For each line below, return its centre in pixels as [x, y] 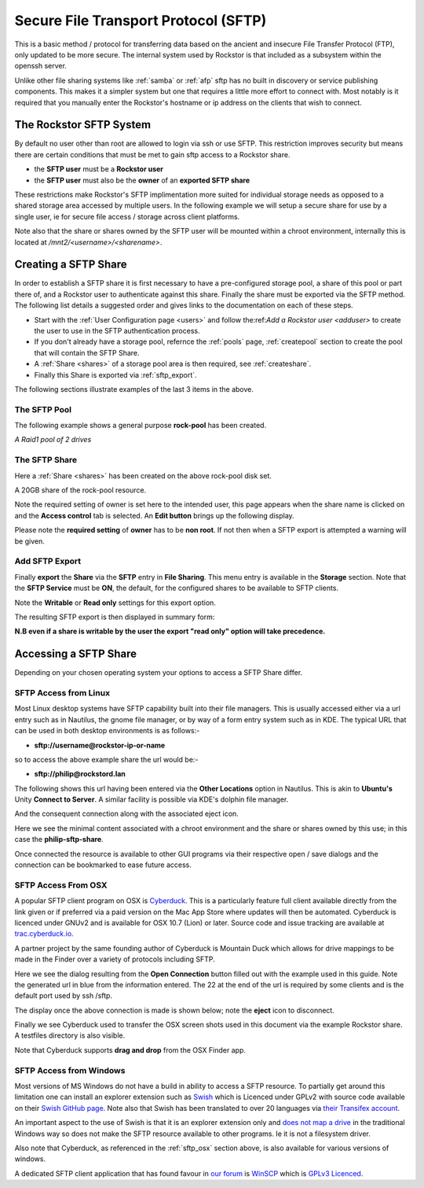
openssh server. [40, 66]
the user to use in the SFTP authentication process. [117, 331]
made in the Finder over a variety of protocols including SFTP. [115, 959]
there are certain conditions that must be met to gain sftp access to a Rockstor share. [152, 154]
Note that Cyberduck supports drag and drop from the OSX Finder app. [130, 1050]
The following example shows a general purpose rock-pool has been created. [141, 426]
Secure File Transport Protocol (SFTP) [141, 20]
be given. [29, 541]
